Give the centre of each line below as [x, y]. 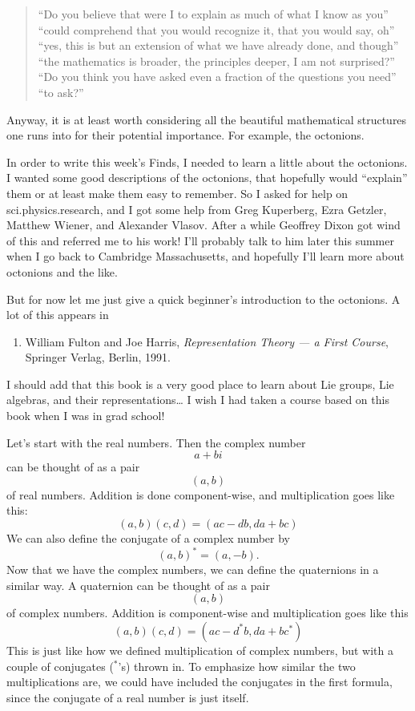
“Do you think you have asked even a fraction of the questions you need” [217, 77]
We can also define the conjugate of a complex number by [148, 538]
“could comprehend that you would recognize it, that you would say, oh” [216, 29]
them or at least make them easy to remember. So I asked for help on [177, 193]
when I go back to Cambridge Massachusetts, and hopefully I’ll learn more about [205, 256]
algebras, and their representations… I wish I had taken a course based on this [198, 400]
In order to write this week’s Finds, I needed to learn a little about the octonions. [207, 162]
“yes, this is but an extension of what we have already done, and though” [218, 45]
